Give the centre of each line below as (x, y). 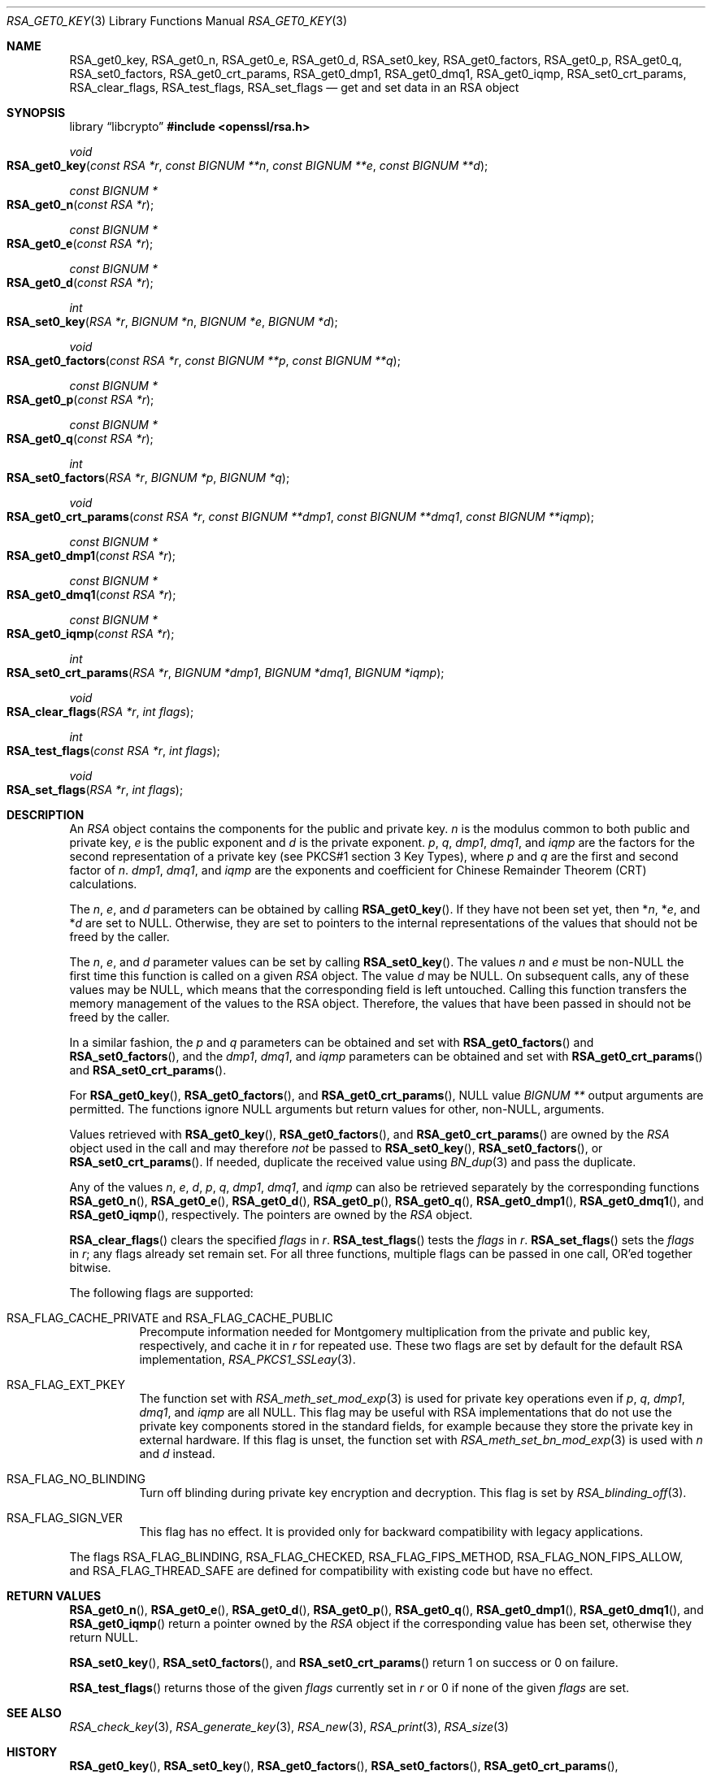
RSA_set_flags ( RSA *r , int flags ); (95, 790)
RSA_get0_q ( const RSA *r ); (80, 438)
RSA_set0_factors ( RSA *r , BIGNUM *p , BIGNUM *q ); (148, 477)
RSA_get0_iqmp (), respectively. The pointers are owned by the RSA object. (271, 1215)
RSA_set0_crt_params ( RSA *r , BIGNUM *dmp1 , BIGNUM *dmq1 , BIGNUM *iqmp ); (226, 673)
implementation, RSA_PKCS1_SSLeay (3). (247, 1359)
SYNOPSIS (36, 113)
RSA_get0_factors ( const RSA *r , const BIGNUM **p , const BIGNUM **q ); (204, 360)
